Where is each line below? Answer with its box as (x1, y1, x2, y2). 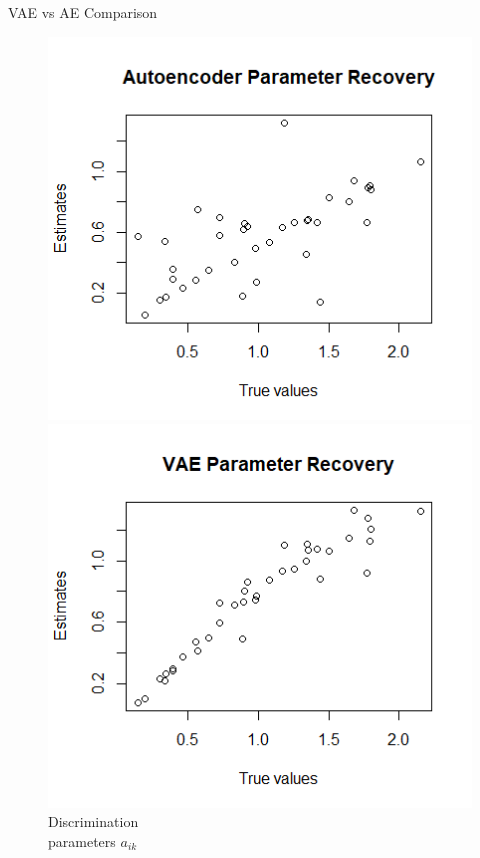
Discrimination (48, 811, 139, 832)
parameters (48, 830, 116, 851)
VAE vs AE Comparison (8, 2, 158, 22)
